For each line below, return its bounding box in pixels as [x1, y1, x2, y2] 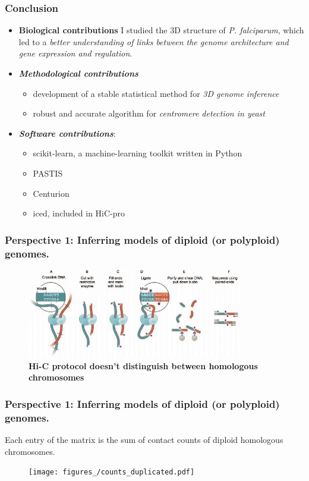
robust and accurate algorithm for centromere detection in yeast [33, 107, 265, 120]
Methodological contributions [18, 67, 138, 79]
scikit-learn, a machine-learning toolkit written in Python [33, 147, 242, 159]
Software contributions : [18, 127, 116, 139]
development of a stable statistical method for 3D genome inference [33, 87, 279, 99]
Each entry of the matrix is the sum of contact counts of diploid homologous [5, 433, 283, 445]
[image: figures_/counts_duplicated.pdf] [29, 468, 195, 477]
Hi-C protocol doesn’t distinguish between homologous [29, 359, 258, 372]
